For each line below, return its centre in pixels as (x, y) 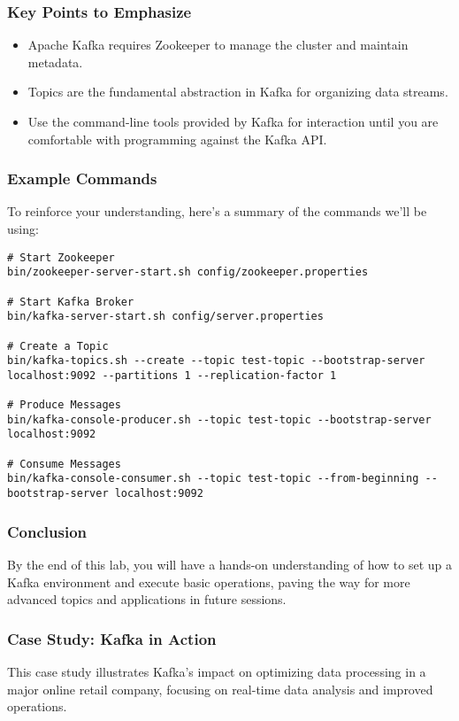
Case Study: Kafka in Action (112, 638)
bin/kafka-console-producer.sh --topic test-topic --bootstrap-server (219, 419)
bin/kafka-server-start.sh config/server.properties (165, 317)
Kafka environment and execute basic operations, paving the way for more (209, 581)
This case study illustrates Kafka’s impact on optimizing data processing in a (217, 671)
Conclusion (47, 531)
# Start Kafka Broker (71, 302)
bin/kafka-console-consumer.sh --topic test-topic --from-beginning (213, 479)
